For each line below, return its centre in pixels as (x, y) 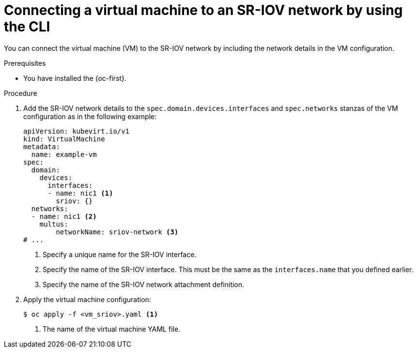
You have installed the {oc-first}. (75, 78)
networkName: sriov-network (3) (117, 232)
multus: (54, 224)
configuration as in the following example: (90, 116)
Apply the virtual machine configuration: (87, 299)
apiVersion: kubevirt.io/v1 (77, 131)
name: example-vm (64, 154)
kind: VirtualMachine (64, 139)
